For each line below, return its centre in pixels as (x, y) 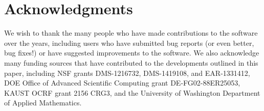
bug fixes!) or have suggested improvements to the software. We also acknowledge (132, 53)
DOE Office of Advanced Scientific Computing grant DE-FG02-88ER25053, (122, 83)
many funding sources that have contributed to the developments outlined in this (131, 62)
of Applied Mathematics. (43, 103)
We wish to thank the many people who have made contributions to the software (131, 33)
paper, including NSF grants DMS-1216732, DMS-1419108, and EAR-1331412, (127, 73)
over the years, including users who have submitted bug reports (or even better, (129, 43)
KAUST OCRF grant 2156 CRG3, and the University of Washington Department (132, 92)
